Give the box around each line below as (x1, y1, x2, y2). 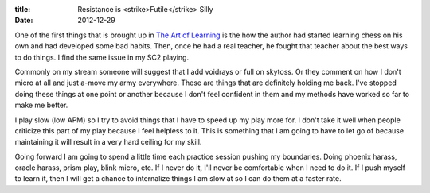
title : (14, 5, 31, 14)
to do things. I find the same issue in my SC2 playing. (14, 52, 190, 62)
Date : (14, 16, 33, 25)
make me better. (14, 100, 68, 110)
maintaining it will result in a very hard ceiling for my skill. (14, 137, 202, 147)
